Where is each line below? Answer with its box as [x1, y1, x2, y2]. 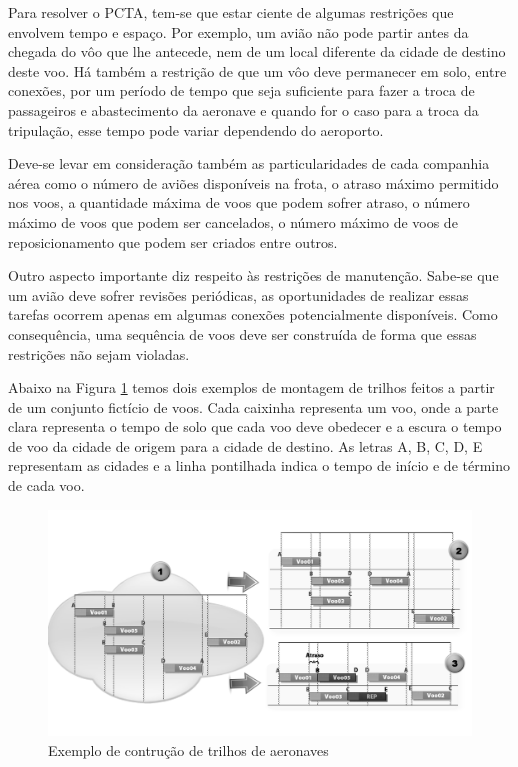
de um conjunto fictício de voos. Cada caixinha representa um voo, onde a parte [8, 396, 499, 417]
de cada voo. [8, 475, 85, 496]
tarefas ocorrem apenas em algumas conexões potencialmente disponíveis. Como [8, 304, 498, 325]
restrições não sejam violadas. [8, 343, 190, 364]
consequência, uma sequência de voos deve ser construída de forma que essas [8, 323, 477, 344]
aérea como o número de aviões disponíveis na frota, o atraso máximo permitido [8, 172, 499, 193]
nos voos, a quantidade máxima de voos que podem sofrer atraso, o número [8, 192, 470, 213]
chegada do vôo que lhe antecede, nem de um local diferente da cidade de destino [8, 41, 506, 62]
